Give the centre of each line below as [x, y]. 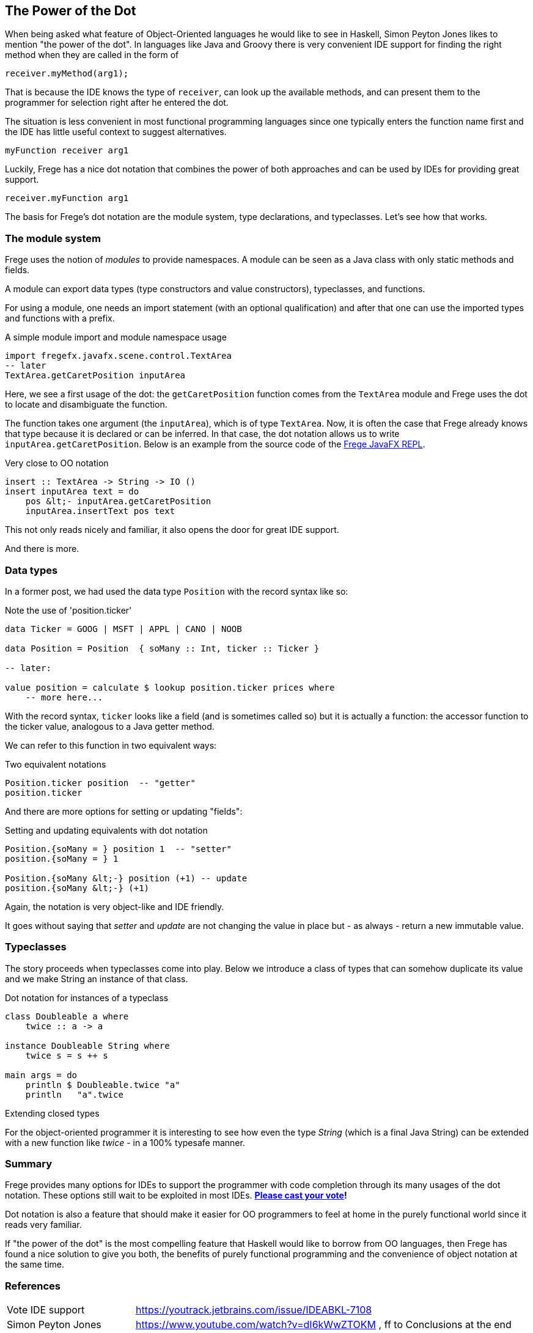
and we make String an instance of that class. [97, 979]
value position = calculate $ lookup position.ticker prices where [170, 687]
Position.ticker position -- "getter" [100, 783]
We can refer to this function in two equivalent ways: [111, 745]
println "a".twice [74, 1094]
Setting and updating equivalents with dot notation [106, 830]
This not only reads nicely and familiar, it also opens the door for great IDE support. [172, 530]
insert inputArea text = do [72, 492]
